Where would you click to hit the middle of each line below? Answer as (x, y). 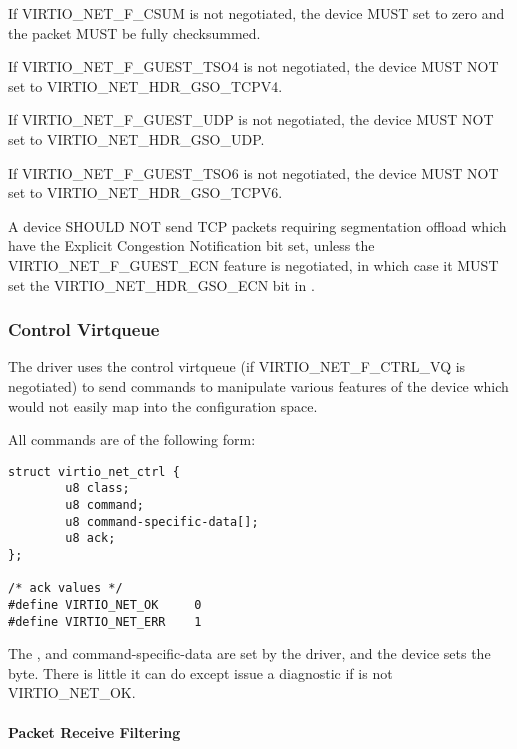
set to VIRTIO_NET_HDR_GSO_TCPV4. (145, 85)
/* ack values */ (65, 588)
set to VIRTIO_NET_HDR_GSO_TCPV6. (145, 192)
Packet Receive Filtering (94, 731)
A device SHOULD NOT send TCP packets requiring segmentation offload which (257, 225)
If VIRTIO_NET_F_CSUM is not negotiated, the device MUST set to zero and (256, 13)
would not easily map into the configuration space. (163, 405)
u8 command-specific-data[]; (162, 521)
